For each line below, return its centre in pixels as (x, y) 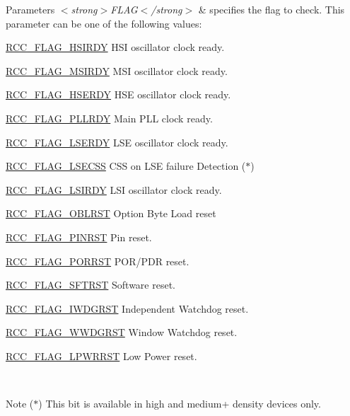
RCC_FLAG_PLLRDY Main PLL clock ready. (109, 118)
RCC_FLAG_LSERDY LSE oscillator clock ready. (117, 142)
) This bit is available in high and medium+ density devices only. (180, 404)
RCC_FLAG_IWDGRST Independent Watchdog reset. (127, 308)
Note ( (20, 404)
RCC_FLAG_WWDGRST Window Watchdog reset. (122, 332)
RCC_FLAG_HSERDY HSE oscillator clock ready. (118, 94)
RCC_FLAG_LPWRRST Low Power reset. (101, 356)
